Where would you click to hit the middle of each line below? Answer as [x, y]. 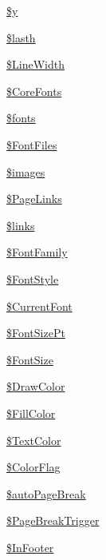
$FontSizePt [36, 333]
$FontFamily [37, 252]
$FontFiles [32, 144]
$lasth [21, 37]
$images [26, 171]
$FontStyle [33, 278]
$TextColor [34, 440]
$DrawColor [36, 386]
